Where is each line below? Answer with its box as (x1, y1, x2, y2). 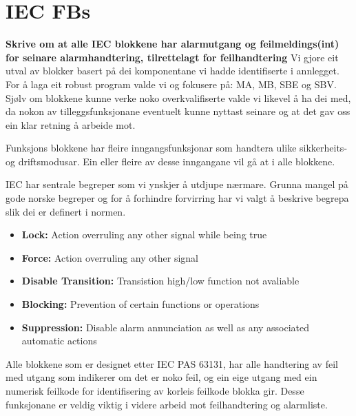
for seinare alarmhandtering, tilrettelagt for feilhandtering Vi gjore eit (6, 50, 339, 64)
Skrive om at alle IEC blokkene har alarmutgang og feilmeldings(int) (6, 37, 339, 51)
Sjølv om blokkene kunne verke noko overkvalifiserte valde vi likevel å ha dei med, (6, 90, 351, 105)
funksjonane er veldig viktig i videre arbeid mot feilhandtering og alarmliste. (6, 397, 328, 411)
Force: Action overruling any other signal (21, 250, 198, 264)
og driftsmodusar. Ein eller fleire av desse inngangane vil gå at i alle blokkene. (6, 154, 335, 168)
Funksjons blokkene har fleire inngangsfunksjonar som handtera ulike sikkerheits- (6, 141, 348, 155)
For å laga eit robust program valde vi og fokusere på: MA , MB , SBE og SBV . (6, 76, 337, 91)
